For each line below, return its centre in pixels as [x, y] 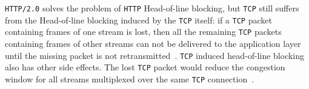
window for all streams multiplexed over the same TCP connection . [130, 78]
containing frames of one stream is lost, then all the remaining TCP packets [143, 32]
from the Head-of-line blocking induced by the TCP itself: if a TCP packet [138, 20]
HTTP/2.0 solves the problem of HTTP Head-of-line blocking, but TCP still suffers [152, 8]
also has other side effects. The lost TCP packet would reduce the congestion [145, 67]
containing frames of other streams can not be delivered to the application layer [153, 43]
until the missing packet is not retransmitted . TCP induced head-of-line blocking [155, 55]
